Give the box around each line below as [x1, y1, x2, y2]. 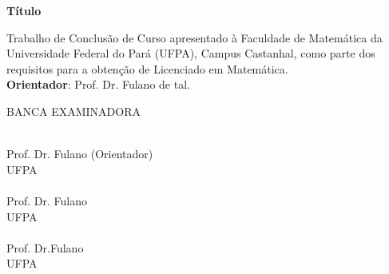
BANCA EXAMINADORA [6, 102, 141, 119]
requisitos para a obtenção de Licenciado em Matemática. [6, 60, 288, 77]
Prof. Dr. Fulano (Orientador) [6, 145, 153, 162]
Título [6, 2, 42, 18]
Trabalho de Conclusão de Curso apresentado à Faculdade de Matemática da [6, 29, 383, 46]
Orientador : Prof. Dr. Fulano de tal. [6, 76, 190, 93]
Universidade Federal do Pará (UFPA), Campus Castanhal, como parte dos [6, 45, 375, 62]
